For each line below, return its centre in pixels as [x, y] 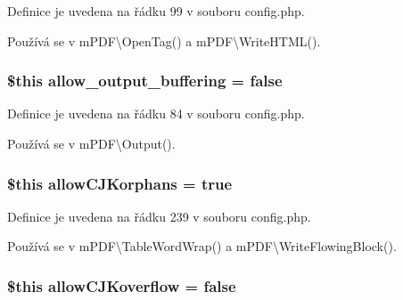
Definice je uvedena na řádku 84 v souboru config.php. [156, 114]
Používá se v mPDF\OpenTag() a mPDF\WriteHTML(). [164, 41]
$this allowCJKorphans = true [120, 183]
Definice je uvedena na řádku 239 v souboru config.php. [159, 216]
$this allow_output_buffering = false [145, 81]
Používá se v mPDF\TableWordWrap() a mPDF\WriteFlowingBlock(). [202, 246]
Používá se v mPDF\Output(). [91, 143]
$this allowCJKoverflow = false [122, 285]
